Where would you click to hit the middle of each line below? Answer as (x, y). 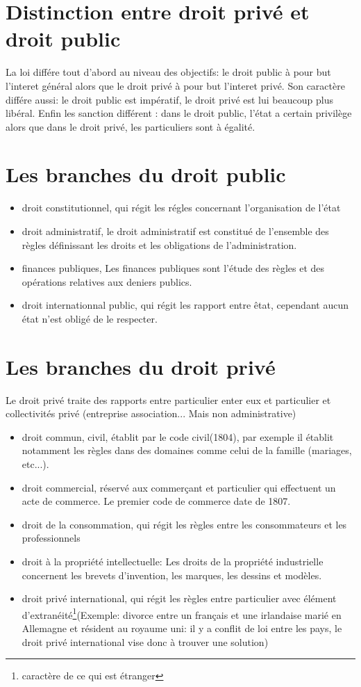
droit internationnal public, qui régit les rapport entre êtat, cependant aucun (185, 305)
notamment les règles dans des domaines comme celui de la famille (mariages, (187, 450)
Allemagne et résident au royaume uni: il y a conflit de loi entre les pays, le (182, 628)
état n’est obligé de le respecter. (90, 318)
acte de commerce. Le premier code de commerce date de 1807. (156, 501)
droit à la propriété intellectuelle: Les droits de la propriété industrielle (173, 561)
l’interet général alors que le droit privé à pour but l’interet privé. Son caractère (175, 85)
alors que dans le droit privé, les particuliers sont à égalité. (131, 126)
